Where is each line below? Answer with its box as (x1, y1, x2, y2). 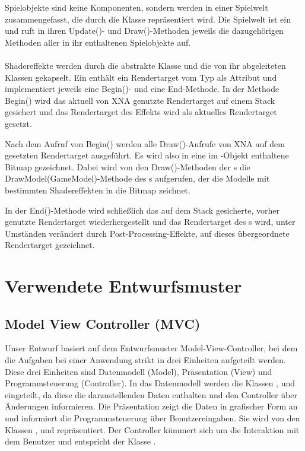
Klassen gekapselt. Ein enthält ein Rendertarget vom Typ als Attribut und (5, 71, 277, 83)
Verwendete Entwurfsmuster (5, 274, 242, 298)
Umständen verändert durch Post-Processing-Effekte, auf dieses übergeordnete (5, 227, 290, 239)
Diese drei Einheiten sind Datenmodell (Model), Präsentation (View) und (5, 365, 272, 377)
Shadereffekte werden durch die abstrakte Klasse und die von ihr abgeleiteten (5, 59, 286, 71)
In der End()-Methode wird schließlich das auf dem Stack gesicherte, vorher (5, 204, 280, 216)
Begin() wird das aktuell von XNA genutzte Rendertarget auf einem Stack (5, 94, 275, 106)
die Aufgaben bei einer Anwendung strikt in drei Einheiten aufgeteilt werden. (5, 354, 286, 366)
